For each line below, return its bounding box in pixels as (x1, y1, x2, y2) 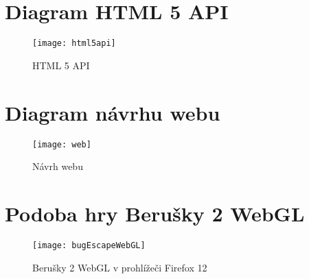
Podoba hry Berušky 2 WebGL (5, 199, 305, 227)
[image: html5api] (32, 38, 116, 49)
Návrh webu (32, 159, 83, 173)
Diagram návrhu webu (5, 98, 220, 126)
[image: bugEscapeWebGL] (32, 240, 146, 250)
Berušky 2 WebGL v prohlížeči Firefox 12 (32, 260, 207, 274)
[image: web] (32, 139, 91, 149)
